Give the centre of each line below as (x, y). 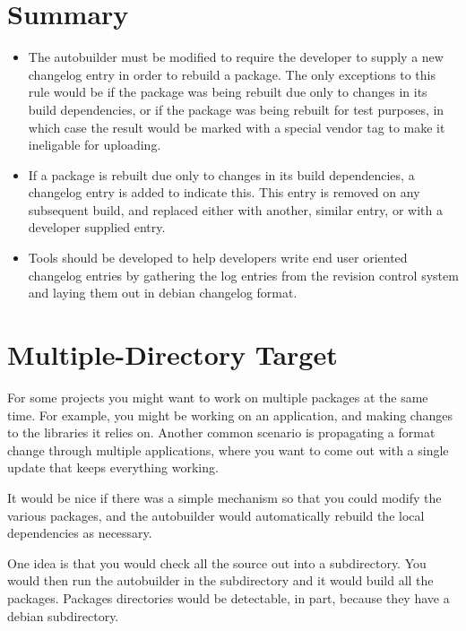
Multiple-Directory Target (173, 354)
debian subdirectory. (63, 615)
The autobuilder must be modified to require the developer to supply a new (236, 57)
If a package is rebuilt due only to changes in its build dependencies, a (221, 174)
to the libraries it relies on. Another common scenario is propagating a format (221, 432)
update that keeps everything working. (113, 467)
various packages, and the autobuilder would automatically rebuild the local (216, 515)
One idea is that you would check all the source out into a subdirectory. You (217, 562)
